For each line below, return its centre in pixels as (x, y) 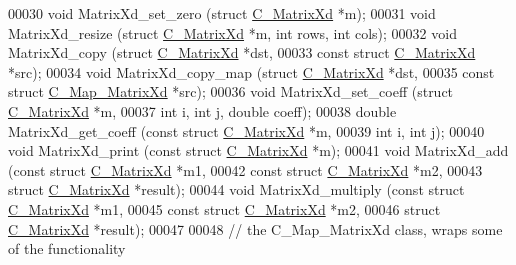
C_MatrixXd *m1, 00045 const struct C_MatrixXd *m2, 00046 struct (224, 208)
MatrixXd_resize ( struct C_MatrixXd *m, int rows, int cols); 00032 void (232, 32)
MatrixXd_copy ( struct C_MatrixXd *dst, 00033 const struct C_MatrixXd (242, 52)
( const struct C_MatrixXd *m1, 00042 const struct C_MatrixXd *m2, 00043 (245, 169)
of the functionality (67, 248)
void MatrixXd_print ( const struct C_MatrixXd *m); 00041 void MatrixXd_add (258, 150)
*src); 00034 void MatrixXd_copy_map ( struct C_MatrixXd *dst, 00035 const (251, 71)
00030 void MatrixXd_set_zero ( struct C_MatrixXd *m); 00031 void (222, 13)
